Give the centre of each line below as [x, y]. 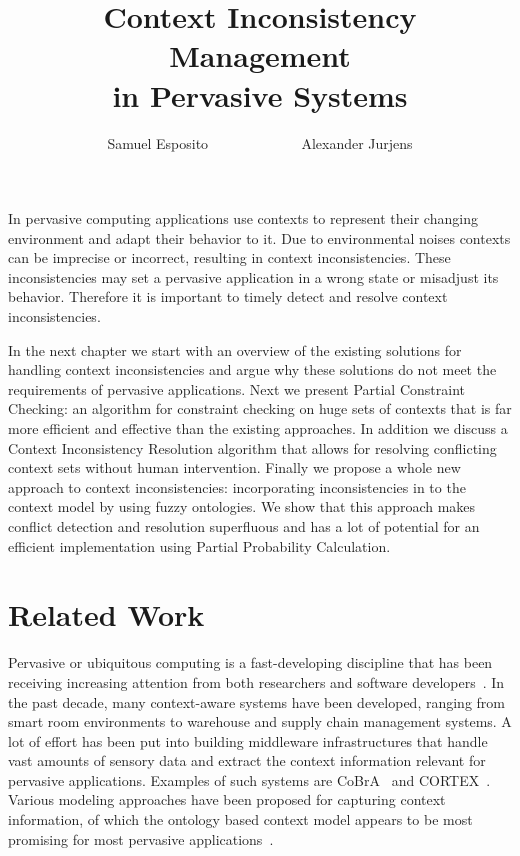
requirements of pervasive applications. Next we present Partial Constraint [236, 388]
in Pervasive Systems [260, 94]
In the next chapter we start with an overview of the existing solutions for [235, 349]
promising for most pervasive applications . [141, 838]
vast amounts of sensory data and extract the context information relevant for [247, 760]
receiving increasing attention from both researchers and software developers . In [256, 681]
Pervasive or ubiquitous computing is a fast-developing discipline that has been [250, 662]
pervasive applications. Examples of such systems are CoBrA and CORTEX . [249, 779]
